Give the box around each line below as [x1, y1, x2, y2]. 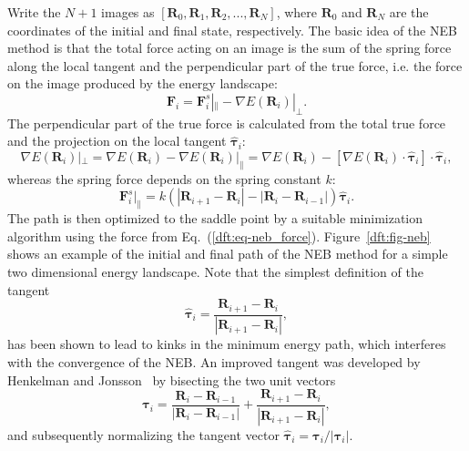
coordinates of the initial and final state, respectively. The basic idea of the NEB [7, 20, 457, 39]
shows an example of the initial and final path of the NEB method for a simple [7, 244, 448, 263]
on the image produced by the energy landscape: [7, 74, 278, 93]
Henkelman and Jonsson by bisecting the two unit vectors [7, 370, 336, 389]
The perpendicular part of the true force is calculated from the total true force [7, 113, 446, 132]
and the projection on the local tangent [7, 131, 227, 150]
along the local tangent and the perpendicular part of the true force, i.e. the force [7, 56, 463, 75]
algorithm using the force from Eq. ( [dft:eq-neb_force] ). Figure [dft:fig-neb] [7, 226, 431, 245]
